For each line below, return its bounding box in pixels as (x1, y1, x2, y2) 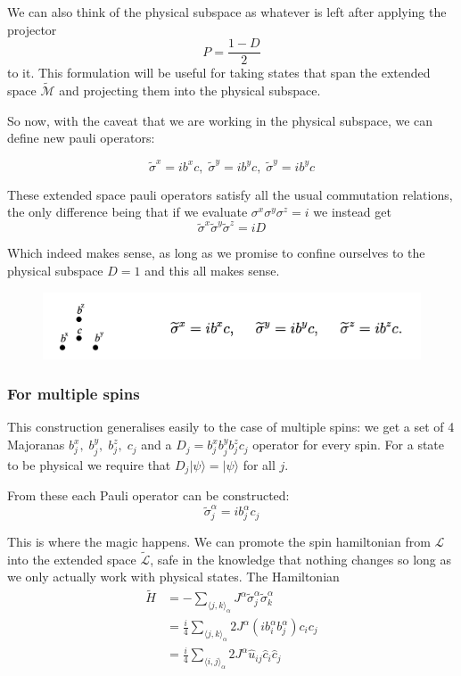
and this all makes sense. (144, 261, 280, 280)
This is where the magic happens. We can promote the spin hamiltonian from (7, 532, 431, 550)
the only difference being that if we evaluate (7, 202, 248, 221)
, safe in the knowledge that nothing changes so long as (150, 549, 452, 568)
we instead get (313, 202, 391, 221)
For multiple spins (7, 383, 140, 405)
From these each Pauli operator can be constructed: (7, 485, 290, 504)
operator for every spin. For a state (252, 435, 445, 454)
